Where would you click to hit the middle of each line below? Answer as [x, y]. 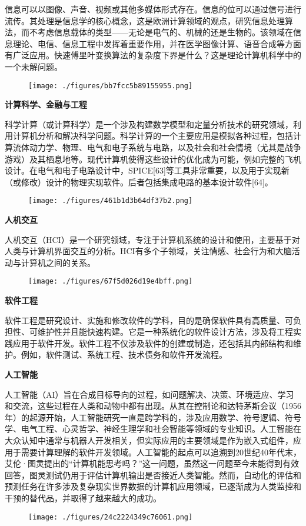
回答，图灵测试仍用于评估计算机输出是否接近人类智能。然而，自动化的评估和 [153, 475]
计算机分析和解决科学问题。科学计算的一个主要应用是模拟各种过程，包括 [153, 136]
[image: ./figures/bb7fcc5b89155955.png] [111, 86]
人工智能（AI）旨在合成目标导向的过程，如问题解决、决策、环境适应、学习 [149, 394]
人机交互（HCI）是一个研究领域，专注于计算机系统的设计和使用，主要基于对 [152, 239]
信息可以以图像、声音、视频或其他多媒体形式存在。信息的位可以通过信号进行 [153, 9]
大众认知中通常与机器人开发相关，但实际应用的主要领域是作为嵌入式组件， [149, 440]
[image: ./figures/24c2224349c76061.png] [111, 517]
